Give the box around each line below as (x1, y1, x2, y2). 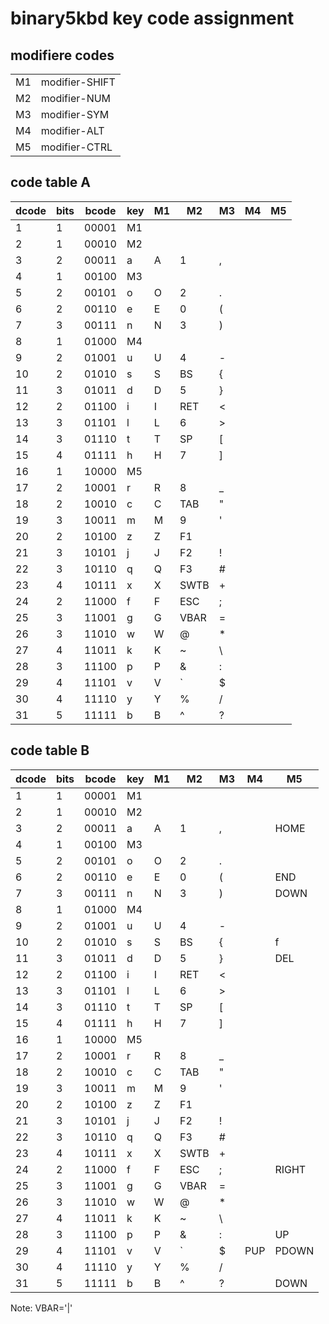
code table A (10, 174, 92, 191)
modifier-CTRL (40, 140, 113, 154)
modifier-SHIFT (40, 75, 116, 89)
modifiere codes (10, 47, 115, 64)
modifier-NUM (40, 92, 112, 105)
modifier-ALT (40, 124, 105, 137)
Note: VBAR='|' (10, 1302, 73, 1314)
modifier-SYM (40, 108, 110, 121)
